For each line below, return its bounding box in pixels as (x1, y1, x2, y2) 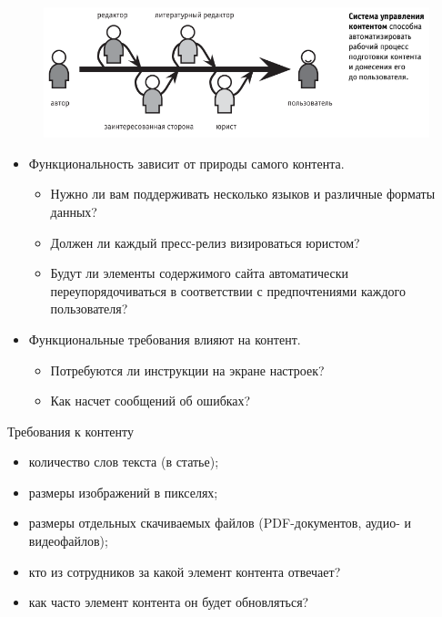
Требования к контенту (7, 421, 134, 440)
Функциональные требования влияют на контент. (28, 329, 301, 348)
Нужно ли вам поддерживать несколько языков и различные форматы (50, 184, 436, 203)
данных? (50, 201, 97, 221)
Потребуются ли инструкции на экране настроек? (50, 360, 325, 379)
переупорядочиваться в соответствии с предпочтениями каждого (50, 281, 406, 300)
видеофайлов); (28, 531, 108, 550)
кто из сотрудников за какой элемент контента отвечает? (28, 561, 341, 581)
